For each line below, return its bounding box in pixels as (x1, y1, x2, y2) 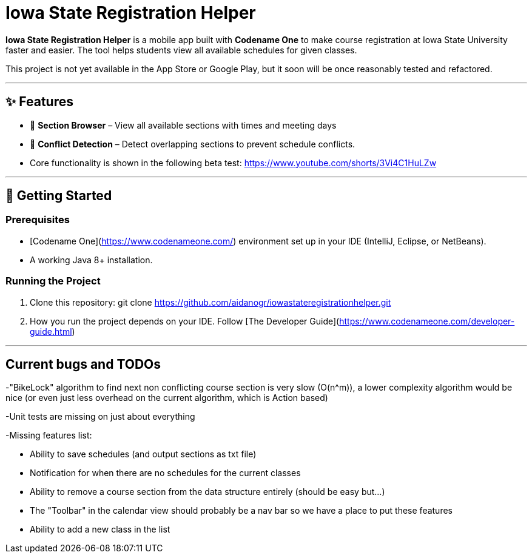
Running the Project (5, 275, 101, 287)
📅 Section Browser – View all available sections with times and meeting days (30, 119, 337, 130)
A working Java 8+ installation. (30, 254, 153, 265)
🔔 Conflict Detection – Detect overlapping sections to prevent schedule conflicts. (30, 138, 355, 149)
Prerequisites (5, 213, 70, 226)
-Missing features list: (5, 430, 92, 441)
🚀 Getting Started (5, 188, 112, 204)
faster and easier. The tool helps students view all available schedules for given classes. (5, 44, 357, 55)
